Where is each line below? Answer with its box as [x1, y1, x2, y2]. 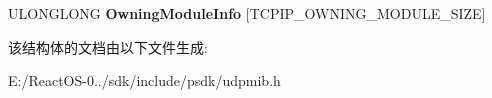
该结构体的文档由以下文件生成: [8, 36, 208, 57]
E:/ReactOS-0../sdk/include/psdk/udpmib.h [8, 70, 281, 91]
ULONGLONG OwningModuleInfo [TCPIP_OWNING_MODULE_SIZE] [8, 3, 486, 23]
